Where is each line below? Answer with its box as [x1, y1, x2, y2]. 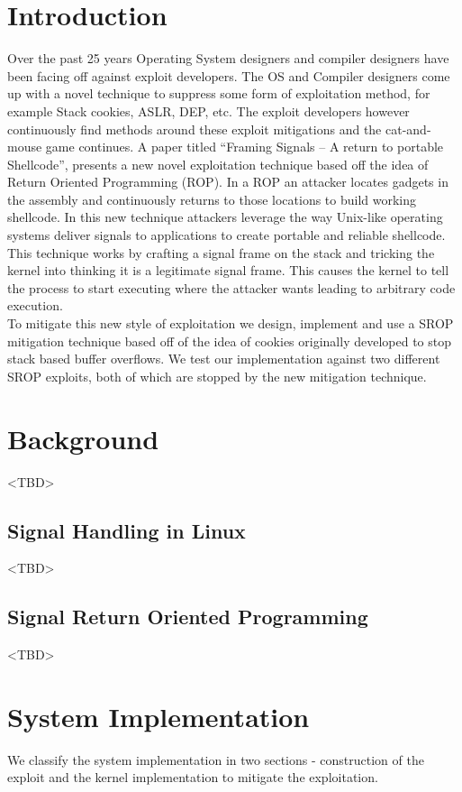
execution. [7, 296, 63, 315]
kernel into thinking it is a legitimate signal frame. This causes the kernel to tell [7, 261, 449, 280]
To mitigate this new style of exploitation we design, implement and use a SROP [7, 314, 454, 333]
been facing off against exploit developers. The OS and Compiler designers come [7, 66, 450, 85]
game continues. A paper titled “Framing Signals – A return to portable [45, 137, 444, 156]
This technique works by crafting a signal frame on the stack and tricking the [7, 243, 435, 262]
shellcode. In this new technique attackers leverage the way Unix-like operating [7, 207, 443, 226]
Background [7, 419, 159, 456]
